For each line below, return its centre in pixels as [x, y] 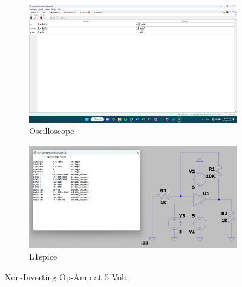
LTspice [43, 256]
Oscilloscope [52, 131]
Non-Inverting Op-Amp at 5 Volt [66, 276]
